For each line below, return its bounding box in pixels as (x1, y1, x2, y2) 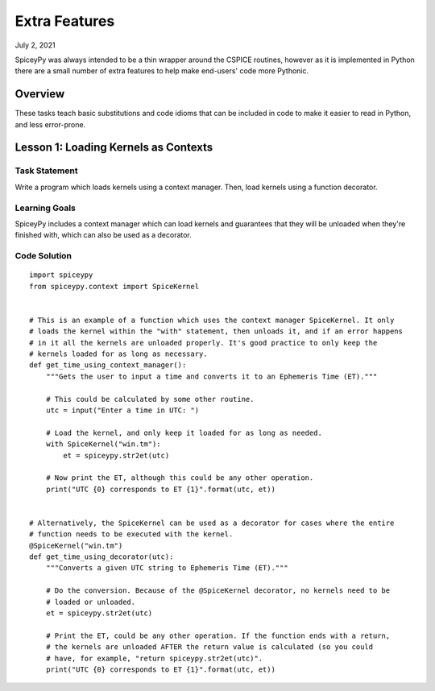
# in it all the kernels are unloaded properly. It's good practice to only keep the (29, 338, 378, 347)
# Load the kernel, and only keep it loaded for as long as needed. (45, 428, 322, 437)
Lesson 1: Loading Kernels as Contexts (14, 141, 213, 155)
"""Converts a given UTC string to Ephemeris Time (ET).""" (45, 564, 289, 573)
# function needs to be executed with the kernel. (29, 530, 234, 539)
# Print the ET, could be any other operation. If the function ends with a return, (45, 631, 391, 640)
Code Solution (14, 250, 72, 262)
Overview (14, 87, 65, 101)
